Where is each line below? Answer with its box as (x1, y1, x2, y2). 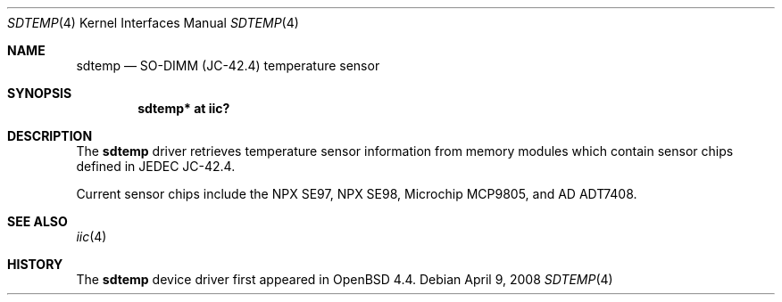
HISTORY (7, 257, 63, 272)
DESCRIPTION (7, 128, 93, 143)
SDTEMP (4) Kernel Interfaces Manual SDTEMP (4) (7, 15, 299, 30)
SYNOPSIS (7, 86, 72, 101)
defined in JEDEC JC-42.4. (76, 159, 236, 174)
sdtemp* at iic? (137, 101, 230, 116)
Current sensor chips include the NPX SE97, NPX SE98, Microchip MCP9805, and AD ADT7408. (76, 186, 637, 201)
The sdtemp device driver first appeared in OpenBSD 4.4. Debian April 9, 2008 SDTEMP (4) (76, 272, 613, 287)
